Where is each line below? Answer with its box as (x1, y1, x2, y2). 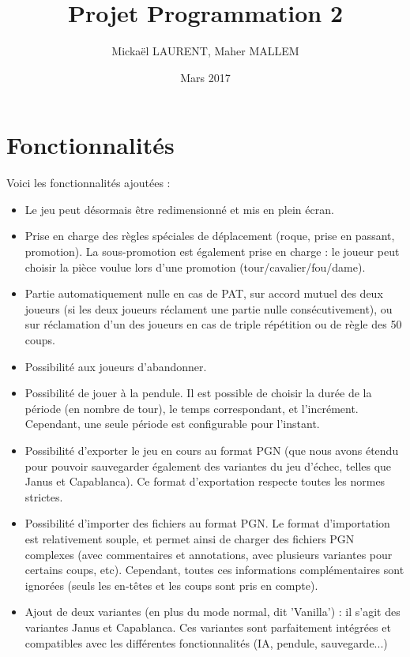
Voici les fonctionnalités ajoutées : (6, 175, 171, 191)
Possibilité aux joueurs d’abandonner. (24, 358, 207, 374)
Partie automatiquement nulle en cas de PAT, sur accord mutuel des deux (24, 285, 383, 302)
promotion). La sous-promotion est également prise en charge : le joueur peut (24, 243, 400, 260)
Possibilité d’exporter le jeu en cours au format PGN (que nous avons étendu (24, 441, 399, 458)
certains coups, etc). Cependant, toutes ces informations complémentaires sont (24, 561, 404, 578)
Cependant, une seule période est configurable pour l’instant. (24, 415, 320, 432)
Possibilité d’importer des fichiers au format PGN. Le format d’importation (24, 515, 390, 531)
